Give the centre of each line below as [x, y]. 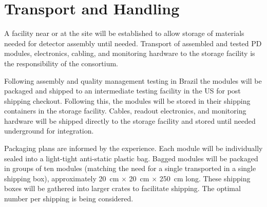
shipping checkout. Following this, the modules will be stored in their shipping [127, 100]
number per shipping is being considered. [69, 199]
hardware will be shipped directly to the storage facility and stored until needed [130, 120]
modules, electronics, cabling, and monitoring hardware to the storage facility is [130, 53]
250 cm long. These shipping [205, 178]
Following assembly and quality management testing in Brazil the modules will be [133, 80]
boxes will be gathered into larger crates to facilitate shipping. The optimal [122, 188]
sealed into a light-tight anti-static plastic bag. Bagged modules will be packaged [131, 158]
